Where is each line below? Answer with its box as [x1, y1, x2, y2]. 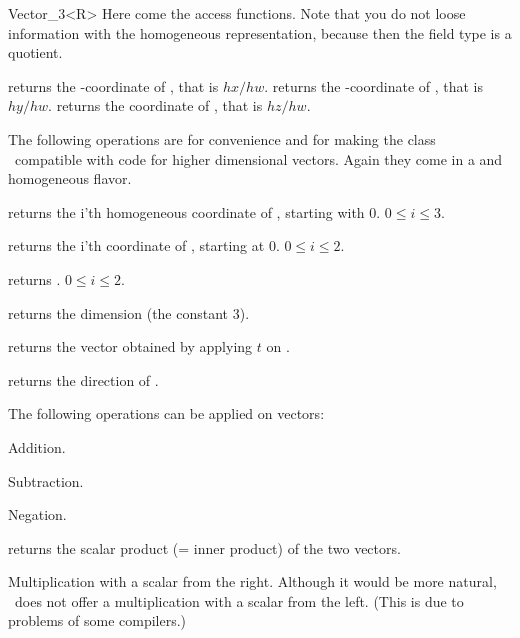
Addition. [8, 436, 66, 457]
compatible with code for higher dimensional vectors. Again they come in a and [14, 148, 503, 169]
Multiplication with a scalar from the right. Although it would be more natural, [8, 571, 497, 592]
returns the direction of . [8, 369, 159, 390]
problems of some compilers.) [8, 610, 187, 631]
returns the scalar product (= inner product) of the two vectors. [8, 537, 401, 558]
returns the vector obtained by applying [8, 336, 253, 357]
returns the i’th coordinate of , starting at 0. [8, 235, 280, 256]
